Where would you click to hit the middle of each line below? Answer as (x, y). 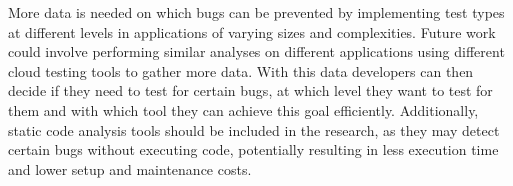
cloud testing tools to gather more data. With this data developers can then (241, 70)
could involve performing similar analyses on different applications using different (256, 51)
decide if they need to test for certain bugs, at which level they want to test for (250, 90)
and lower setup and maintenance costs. (130, 168)
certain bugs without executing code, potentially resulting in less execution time (253, 149)
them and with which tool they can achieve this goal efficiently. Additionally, (243, 109)
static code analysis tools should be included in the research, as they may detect (254, 129)
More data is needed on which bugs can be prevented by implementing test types (256, 12)
